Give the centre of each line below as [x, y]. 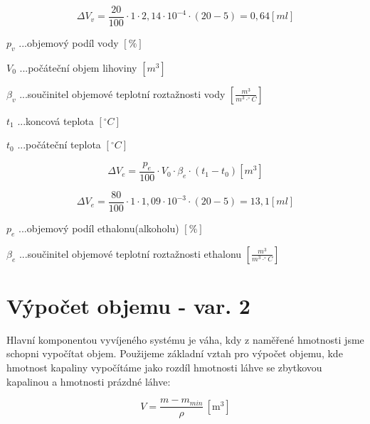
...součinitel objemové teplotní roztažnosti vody [122, 93]
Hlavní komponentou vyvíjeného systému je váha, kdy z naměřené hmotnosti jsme [185, 339]
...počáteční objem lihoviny [78, 67]
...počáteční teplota [59, 145]
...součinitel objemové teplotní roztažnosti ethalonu [130, 253]
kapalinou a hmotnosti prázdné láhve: [89, 381]
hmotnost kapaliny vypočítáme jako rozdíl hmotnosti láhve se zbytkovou [164, 368]
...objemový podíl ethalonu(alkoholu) [99, 228]
